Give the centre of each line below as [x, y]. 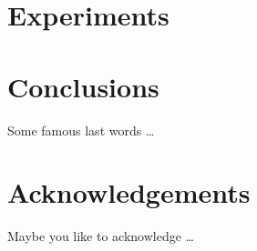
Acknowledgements [129, 192]
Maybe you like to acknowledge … [101, 236]
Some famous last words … [81, 130]
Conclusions [83, 86]
